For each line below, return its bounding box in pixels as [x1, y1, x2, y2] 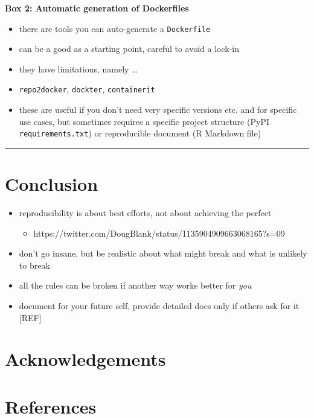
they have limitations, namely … [19, 62, 138, 75]
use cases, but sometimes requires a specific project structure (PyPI [19, 115, 269, 127]
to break [19, 258, 50, 271]
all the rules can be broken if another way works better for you [19, 279, 252, 292]
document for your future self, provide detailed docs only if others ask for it [19, 299, 300, 312]
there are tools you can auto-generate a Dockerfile [19, 22, 211, 34]
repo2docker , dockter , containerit [19, 83, 155, 95]
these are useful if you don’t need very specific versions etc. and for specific [19, 103, 297, 116]
